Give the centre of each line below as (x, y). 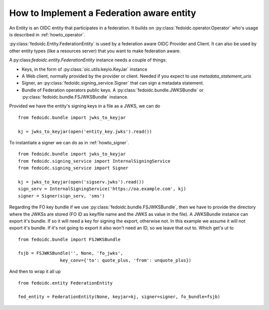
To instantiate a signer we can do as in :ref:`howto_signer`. (69, 143)
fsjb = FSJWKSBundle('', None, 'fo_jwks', (71, 253)
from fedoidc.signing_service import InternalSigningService (94, 161)
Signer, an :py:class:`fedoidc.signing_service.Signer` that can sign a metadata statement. (113, 83)
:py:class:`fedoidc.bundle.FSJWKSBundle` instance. (75, 97)
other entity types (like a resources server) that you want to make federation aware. (95, 51)
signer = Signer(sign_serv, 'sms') (62, 196)
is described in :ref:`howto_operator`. (47, 34)
